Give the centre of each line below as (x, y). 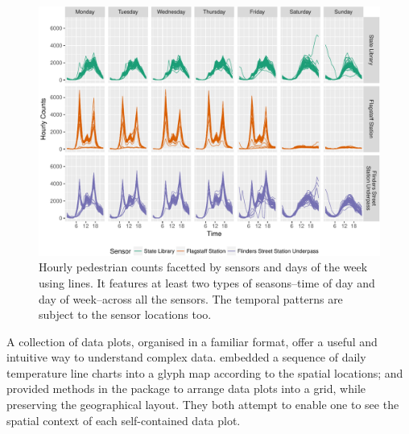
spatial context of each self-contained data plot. (124, 420)
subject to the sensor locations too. (125, 314)
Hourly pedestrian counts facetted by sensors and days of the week (203, 267)
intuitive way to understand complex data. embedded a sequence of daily (186, 357)
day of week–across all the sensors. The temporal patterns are (191, 298)
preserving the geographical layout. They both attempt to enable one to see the (203, 405)
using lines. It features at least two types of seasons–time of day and (207, 282)
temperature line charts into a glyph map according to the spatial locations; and (205, 372)
